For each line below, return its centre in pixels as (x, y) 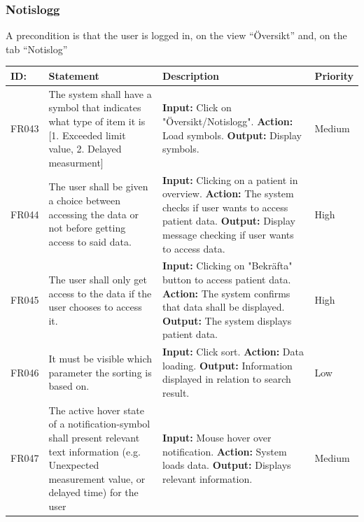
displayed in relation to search (227, 379)
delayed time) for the (93, 492)
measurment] (76, 162)
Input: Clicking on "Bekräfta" (227, 266)
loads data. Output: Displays (227, 465)
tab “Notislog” (37, 49)
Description (191, 75)
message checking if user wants (228, 234)
